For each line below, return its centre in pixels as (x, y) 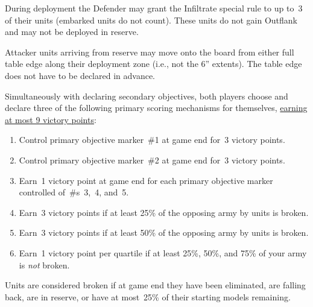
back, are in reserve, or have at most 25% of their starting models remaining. (148, 296)
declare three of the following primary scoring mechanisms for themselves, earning (156, 108)
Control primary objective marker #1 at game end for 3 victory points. (152, 140)
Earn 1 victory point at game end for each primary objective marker (146, 180)
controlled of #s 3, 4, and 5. (74, 192)
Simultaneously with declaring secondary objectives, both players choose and (147, 96)
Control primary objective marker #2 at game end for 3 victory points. (152, 160)
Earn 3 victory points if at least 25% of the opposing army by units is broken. (164, 212)
